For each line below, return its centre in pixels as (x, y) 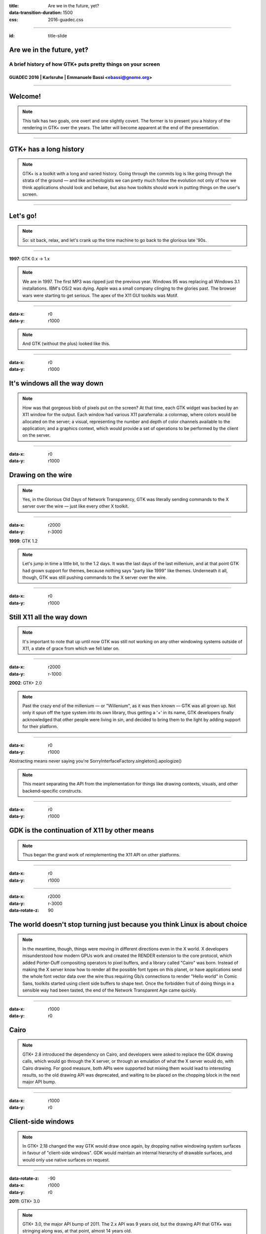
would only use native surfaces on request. (66, 1159)
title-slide (58, 36)
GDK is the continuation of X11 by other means (82, 830)
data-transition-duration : (35, 13)
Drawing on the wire (41, 475)
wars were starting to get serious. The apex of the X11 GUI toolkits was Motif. (100, 295)
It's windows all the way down (56, 383)
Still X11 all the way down (48, 617)
